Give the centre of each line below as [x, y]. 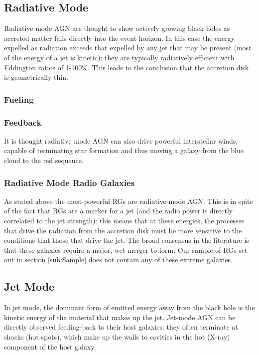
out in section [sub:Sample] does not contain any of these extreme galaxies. [118, 260]
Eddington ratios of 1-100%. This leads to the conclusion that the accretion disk [127, 67]
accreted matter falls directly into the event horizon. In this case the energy [120, 38]
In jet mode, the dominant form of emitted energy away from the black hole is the [129, 307]
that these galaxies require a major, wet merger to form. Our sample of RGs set [126, 250]
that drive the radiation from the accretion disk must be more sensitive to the [123, 230]
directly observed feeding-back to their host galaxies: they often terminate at [121, 327]
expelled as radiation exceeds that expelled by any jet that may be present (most [128, 48]
